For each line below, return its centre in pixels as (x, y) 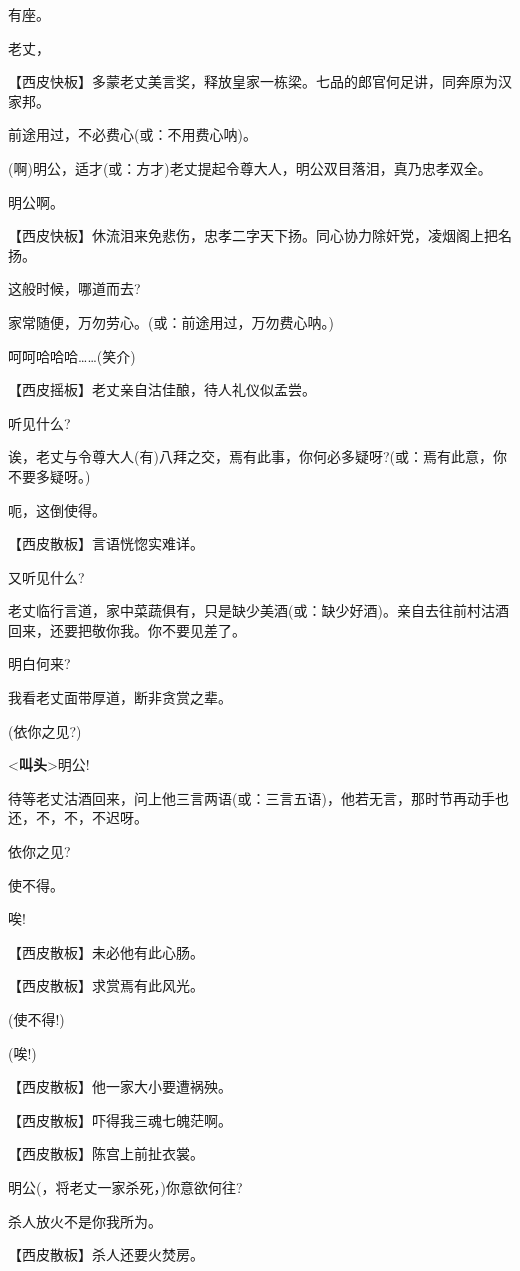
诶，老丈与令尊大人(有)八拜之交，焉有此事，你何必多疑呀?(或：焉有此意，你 (257, 456)
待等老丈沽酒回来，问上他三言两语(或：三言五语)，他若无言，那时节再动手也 (258, 797)
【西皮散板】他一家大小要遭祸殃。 (120, 1086)
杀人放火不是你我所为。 (85, 1220)
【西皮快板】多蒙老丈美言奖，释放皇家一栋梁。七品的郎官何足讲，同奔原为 (253, 81)
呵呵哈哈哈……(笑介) (72, 355)
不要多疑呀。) (49, 475)
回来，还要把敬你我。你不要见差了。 (127, 629)
